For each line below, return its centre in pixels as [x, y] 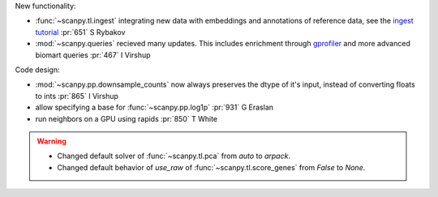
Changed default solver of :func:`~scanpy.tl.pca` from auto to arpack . [174, 156]
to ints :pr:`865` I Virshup [77, 96]
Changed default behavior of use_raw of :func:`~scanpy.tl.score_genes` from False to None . [211, 167]
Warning [52, 141]
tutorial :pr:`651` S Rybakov [80, 32]
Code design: [37, 70]
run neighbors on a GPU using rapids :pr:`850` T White [127, 118]
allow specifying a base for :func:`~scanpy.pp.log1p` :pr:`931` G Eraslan [155, 107]
